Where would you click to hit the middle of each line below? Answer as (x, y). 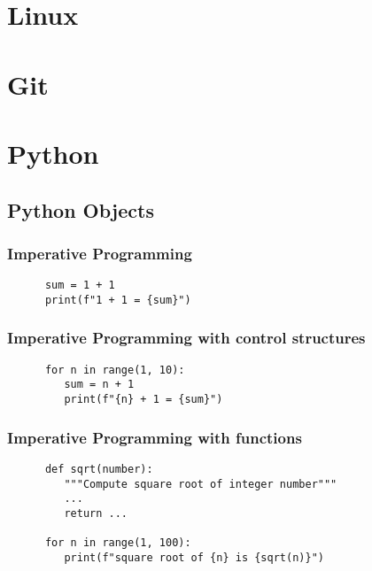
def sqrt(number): (99, 469)
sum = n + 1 (99, 385)
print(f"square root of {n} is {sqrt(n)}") (194, 557)
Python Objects (81, 209)
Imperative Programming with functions (155, 437)
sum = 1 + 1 (80, 285)
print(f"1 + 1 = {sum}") (118, 300)
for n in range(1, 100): (118, 543)
